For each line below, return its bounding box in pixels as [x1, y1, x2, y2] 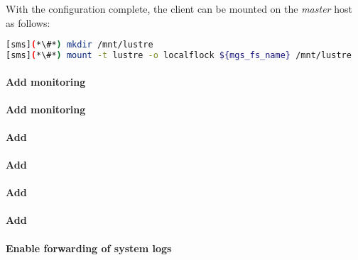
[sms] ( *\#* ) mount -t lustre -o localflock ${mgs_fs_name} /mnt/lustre [6, 50, 352, 61]
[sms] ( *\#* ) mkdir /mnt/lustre [6, 40, 153, 50]
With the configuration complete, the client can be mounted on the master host [6, 1, 352, 16]
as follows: [6, 15, 50, 30]
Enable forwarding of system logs [6, 240, 172, 255]
